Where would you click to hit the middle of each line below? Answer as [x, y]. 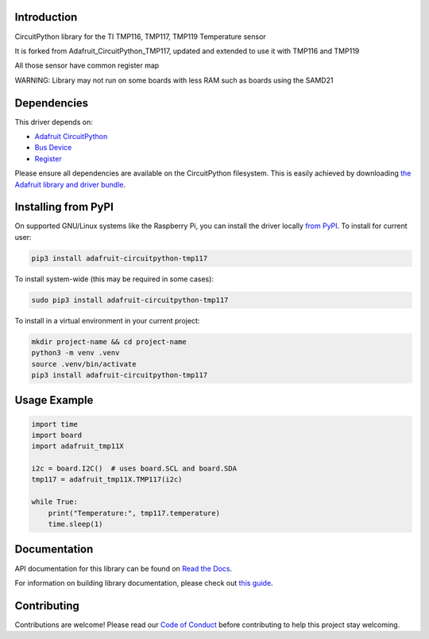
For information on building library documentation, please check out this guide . [144, 583]
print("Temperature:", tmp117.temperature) [134, 513]
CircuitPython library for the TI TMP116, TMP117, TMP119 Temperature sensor [140, 37]
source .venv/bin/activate [84, 364]
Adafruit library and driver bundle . [70, 184]
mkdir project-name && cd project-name [109, 341]
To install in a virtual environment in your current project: [107, 320]
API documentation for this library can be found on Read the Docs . [124, 568]
